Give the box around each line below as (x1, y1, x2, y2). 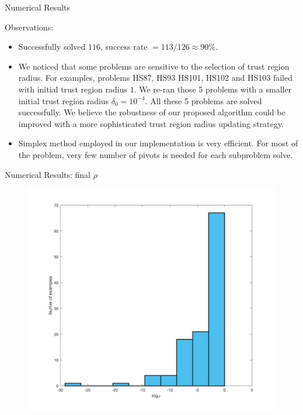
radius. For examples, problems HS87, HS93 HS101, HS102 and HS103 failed (18, 71, 292, 84)
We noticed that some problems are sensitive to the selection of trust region (18, 60, 290, 72)
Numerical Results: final (5, 168, 90, 180)
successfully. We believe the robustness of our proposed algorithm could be (18, 106, 285, 118)
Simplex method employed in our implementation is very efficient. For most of (18, 137, 298, 149)
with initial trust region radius (18, 83, 127, 95)
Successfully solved (18, 40, 86, 53)
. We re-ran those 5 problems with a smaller (134, 83, 292, 95)
